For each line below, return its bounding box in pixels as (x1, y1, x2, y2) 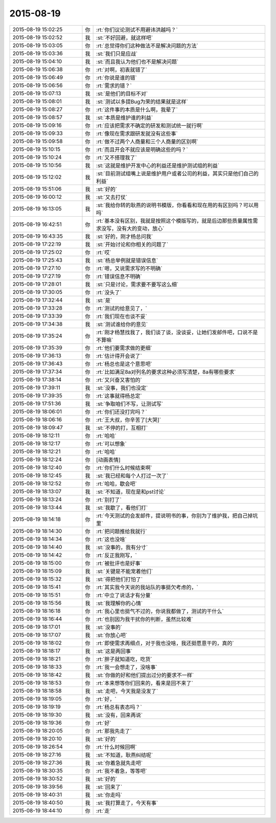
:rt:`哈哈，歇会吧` (96, 480, 137, 487)
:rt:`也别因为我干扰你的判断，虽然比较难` (96, 615, 194, 623)
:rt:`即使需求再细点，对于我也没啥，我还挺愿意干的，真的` (96, 639, 235, 647)
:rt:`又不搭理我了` (96, 154, 137, 161)
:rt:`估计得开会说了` (96, 352, 143, 359)
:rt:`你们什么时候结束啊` (96, 464, 153, 471)
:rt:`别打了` (96, 496, 122, 503)
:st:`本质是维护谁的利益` (96, 114, 153, 121)
